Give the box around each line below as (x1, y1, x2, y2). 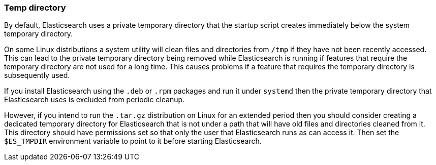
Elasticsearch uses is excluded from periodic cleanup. (4, 95, 185, 104)
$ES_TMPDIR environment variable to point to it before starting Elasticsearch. (4, 137, 262, 146)
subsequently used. (4, 71, 70, 80)
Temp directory (4, 3, 66, 13)
